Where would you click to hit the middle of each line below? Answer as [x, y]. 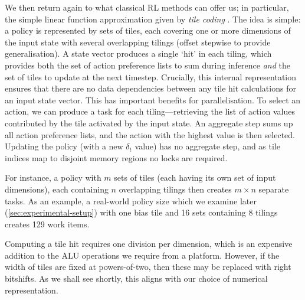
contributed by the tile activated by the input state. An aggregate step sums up [149, 123]
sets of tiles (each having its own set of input [195, 177]
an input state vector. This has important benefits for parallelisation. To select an [153, 100]
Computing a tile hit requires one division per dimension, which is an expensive [149, 244]
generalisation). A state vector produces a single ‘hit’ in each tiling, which [138, 53]
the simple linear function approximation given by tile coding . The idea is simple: [153, 19]
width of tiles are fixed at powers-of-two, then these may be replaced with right [148, 267]
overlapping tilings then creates [175, 189]
